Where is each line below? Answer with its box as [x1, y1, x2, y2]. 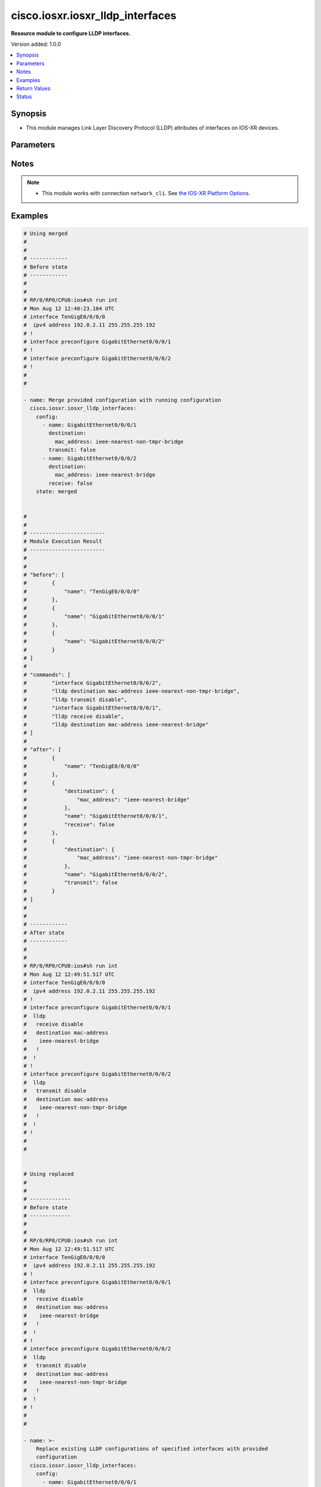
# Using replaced [23, 1171, 74, 1178]
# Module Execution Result [23, 538, 102, 545]
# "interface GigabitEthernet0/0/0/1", [23, 705, 162, 711]
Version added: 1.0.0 [11, 40, 61, 48]
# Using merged [23, 230, 68, 237]
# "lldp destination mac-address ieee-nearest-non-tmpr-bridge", [23, 688, 240, 695]
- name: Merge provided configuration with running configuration [23, 396, 221, 403]
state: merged [36, 488, 77, 495]
